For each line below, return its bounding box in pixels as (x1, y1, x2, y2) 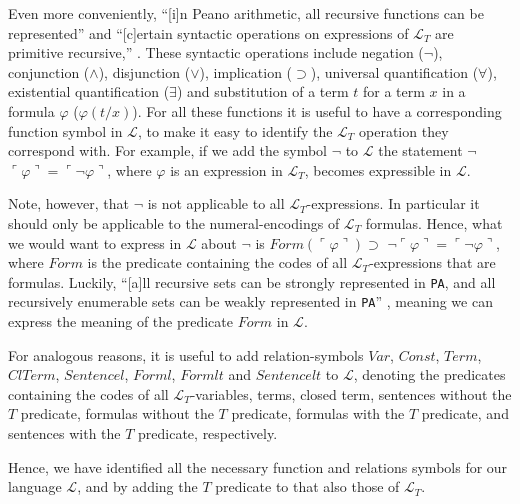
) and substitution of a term (176, 81, 349, 102)
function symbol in (8, 120, 123, 141)
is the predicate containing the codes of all (87, 252, 348, 273)
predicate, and (421, 403, 509, 424)
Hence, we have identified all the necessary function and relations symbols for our (8, 456, 508, 477)
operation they (359, 120, 449, 141)
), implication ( (199, 61, 293, 82)
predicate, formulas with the (231, 403, 405, 424)
